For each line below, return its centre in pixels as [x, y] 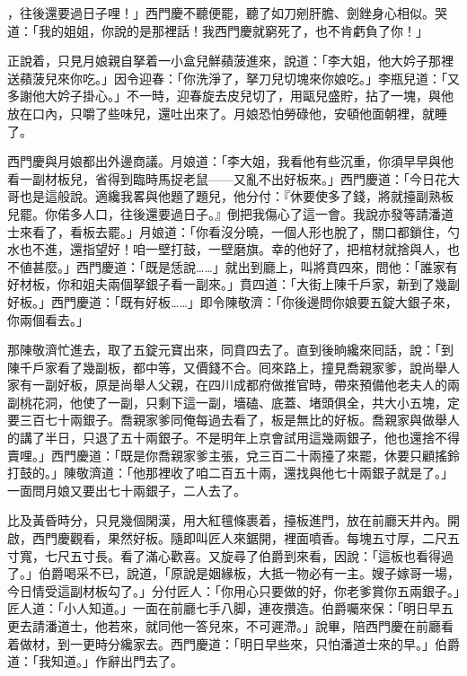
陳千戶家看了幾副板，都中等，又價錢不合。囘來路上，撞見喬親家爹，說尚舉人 [233, 367]
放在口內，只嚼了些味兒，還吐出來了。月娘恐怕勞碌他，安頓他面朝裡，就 [221, 113]
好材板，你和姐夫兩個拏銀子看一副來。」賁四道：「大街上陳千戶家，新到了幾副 [233, 284]
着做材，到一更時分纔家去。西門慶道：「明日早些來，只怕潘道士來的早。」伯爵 [233, 643]
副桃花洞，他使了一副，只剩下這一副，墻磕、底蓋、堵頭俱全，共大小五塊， [227, 402]
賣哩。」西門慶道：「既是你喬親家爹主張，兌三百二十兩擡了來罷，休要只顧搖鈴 [233, 455]
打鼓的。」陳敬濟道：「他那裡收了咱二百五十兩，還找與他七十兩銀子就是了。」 [230, 473]
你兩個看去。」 [48, 319]
